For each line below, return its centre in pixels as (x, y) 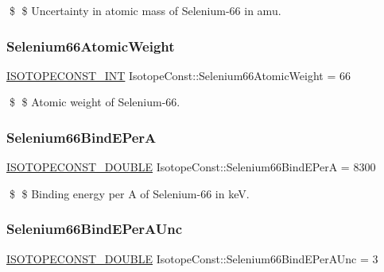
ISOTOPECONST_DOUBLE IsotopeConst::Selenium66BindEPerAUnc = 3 (192, 258)
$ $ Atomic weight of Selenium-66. (95, 102)
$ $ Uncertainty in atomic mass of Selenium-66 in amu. (145, 10)
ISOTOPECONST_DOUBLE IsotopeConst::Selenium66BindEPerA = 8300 (191, 167)
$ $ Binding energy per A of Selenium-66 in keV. (129, 193)
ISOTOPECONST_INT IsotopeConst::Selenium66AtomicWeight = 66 (179, 75)
